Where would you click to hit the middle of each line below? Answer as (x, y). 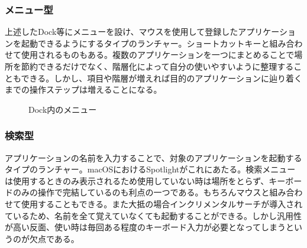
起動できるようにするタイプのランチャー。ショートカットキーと (145, 43)
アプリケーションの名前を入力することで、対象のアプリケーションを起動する (153, 157)
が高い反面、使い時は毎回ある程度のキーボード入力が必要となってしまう (145, 227)
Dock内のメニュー (63, 109)
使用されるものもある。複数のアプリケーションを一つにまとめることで (158, 55)
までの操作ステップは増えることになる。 (83, 89)
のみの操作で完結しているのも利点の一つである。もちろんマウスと (141, 192)
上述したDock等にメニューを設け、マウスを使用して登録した (122, 32)
